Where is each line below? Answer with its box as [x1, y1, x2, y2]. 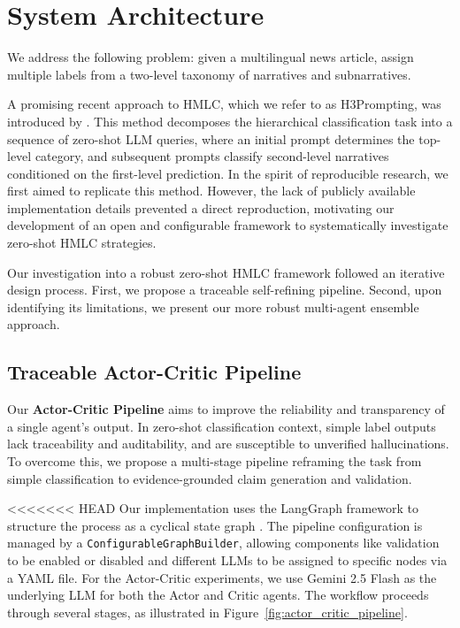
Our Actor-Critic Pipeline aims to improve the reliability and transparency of [7, 400, 445, 418]
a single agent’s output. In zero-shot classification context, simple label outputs [7, 417, 436, 435]
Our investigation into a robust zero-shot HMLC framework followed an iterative [7, 263, 445, 281]
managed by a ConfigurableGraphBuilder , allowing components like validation [7, 533, 440, 552]
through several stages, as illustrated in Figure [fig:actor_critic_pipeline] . [7, 602, 408, 621]
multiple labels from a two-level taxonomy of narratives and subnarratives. [7, 65, 411, 83]
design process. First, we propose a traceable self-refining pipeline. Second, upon [7, 280, 442, 299]
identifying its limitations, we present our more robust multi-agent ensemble [7, 297, 419, 316]
